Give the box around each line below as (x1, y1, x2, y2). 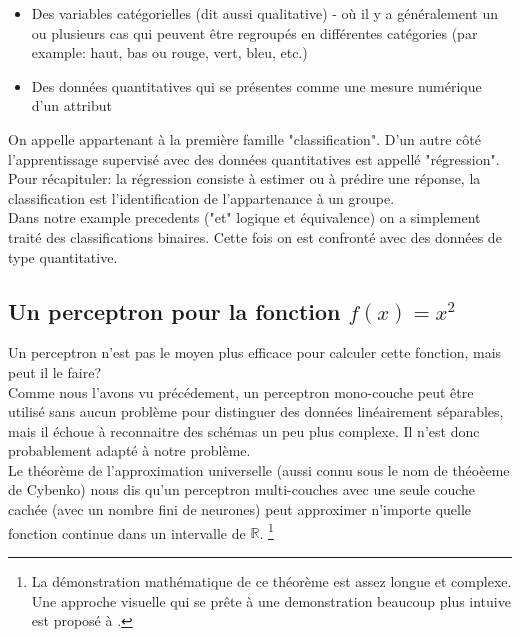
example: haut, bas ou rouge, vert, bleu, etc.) (31, 42, 308, 63)
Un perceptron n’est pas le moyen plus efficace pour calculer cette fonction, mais (8, 342, 502, 363)
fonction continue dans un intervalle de (8, 522, 246, 543)
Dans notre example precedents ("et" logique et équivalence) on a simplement (8, 207, 481, 228)
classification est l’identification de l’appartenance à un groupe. (8, 187, 395, 208)
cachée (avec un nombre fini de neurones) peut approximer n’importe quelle (8, 499, 472, 520)
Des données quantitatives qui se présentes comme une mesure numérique (31, 75, 482, 96)
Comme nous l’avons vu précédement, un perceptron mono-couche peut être (8, 381, 474, 402)
